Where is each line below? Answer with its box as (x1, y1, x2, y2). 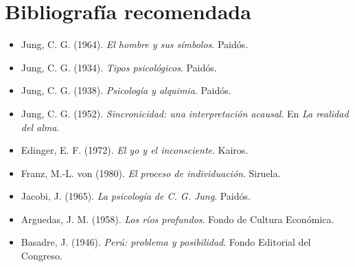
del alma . (21, 119, 60, 134)
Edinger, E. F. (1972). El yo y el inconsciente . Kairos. (21, 143, 249, 157)
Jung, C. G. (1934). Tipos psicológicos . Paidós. (21, 60, 217, 74)
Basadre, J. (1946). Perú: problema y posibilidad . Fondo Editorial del (21, 235, 311, 249)
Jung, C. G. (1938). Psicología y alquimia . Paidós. (21, 83, 231, 97)
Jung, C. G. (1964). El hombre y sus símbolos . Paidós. (21, 37, 249, 51)
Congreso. (21, 248, 62, 263)
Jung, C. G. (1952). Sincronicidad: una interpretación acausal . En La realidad (21, 106, 349, 120)
